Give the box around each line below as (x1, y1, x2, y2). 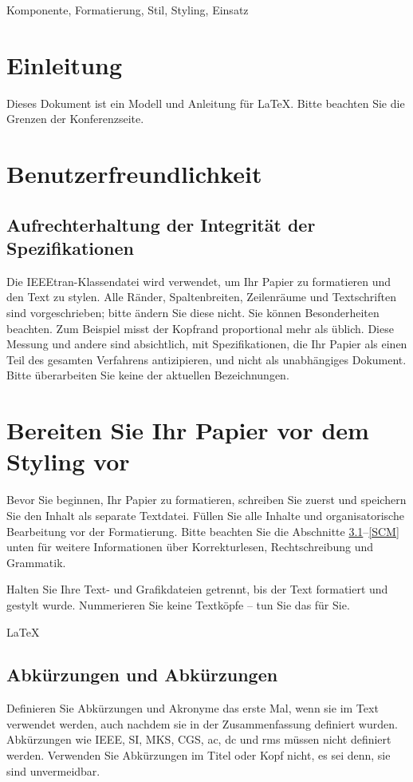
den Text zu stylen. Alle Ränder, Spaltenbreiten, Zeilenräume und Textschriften (6, 288, 396, 305)
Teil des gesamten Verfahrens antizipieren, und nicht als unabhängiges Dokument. (6, 351, 407, 367)
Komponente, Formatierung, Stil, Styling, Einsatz (6, 2, 249, 18)
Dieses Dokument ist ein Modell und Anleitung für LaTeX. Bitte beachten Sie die (6, 94, 405, 111)
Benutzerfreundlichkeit (6, 157, 262, 190)
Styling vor (6, 445, 130, 478)
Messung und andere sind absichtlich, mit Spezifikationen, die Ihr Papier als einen (6, 335, 407, 352)
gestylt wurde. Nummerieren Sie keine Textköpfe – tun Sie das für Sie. (6, 596, 350, 613)
